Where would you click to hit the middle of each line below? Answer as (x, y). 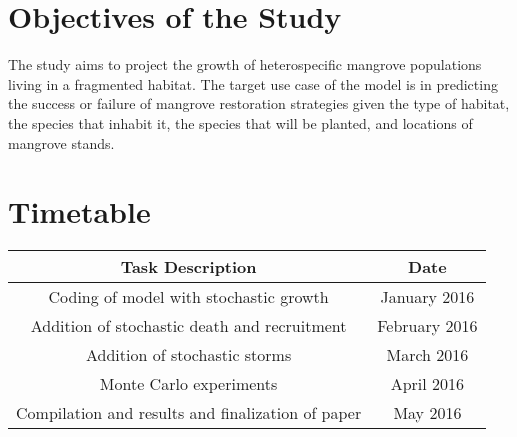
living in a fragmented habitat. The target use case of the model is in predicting (253, 83)
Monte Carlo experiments (188, 384)
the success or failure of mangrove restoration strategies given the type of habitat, (259, 103)
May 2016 (427, 413)
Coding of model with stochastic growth (188, 297)
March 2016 (427, 355)
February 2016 (427, 326)
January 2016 (427, 297)
